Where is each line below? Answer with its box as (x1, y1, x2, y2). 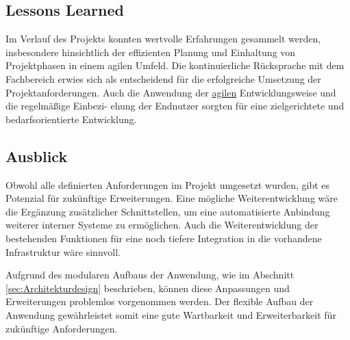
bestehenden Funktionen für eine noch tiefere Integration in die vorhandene (5, 231, 322, 245)
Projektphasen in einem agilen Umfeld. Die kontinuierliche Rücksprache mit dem (5, 58, 345, 73)
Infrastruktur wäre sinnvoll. (5, 244, 121, 259)
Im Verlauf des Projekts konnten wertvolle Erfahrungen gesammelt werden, (5, 31, 321, 46)
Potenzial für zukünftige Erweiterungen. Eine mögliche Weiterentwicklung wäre (5, 191, 338, 205)
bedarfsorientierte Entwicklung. (5, 112, 137, 126)
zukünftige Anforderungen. (5, 321, 118, 335)
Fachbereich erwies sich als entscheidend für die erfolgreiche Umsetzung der (5, 71, 321, 86)
